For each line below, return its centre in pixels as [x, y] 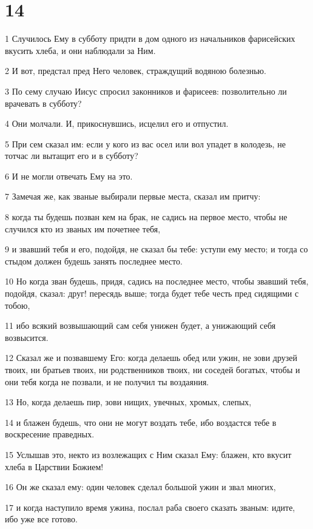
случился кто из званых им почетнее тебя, [83, 228]
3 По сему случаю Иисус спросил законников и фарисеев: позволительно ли [146, 91]
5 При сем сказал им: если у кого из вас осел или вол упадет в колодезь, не [145, 143]
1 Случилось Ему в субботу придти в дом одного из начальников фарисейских [150, 39]
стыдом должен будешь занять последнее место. [94, 261]
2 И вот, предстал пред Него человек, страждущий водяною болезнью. [136, 71]
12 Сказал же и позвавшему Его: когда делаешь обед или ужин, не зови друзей [151, 358]
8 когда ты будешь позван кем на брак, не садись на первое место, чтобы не [146, 217]
